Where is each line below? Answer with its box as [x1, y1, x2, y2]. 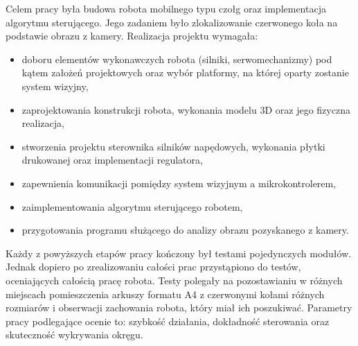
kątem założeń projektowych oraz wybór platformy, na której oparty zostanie [21, 65, 349, 80]
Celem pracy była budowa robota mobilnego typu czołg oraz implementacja [6, 1, 326, 15]
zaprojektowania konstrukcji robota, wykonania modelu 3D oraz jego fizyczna [21, 102, 350, 116]
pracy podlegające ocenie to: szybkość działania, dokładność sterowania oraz [6, 313, 330, 328]
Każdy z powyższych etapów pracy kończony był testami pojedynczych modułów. [6, 245, 352, 260]
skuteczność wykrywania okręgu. [6, 327, 143, 342]
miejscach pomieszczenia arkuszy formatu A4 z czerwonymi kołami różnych [6, 286, 325, 301]
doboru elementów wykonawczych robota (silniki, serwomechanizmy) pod [21, 51, 332, 66]
